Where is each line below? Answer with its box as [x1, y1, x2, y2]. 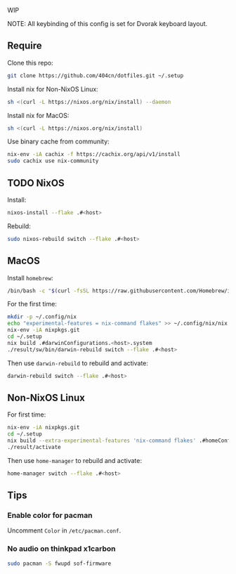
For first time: [7, 410, 46, 419]
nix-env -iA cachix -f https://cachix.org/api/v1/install [7, 151, 181, 158]
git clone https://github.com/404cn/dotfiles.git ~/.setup [7, 72, 184, 79]
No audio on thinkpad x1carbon [7, 544, 116, 554]
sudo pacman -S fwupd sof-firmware [7, 560, 112, 567]
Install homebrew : [7, 273, 53, 282]
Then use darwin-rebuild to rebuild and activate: [7, 358, 149, 367]
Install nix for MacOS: [7, 111, 70, 119]
